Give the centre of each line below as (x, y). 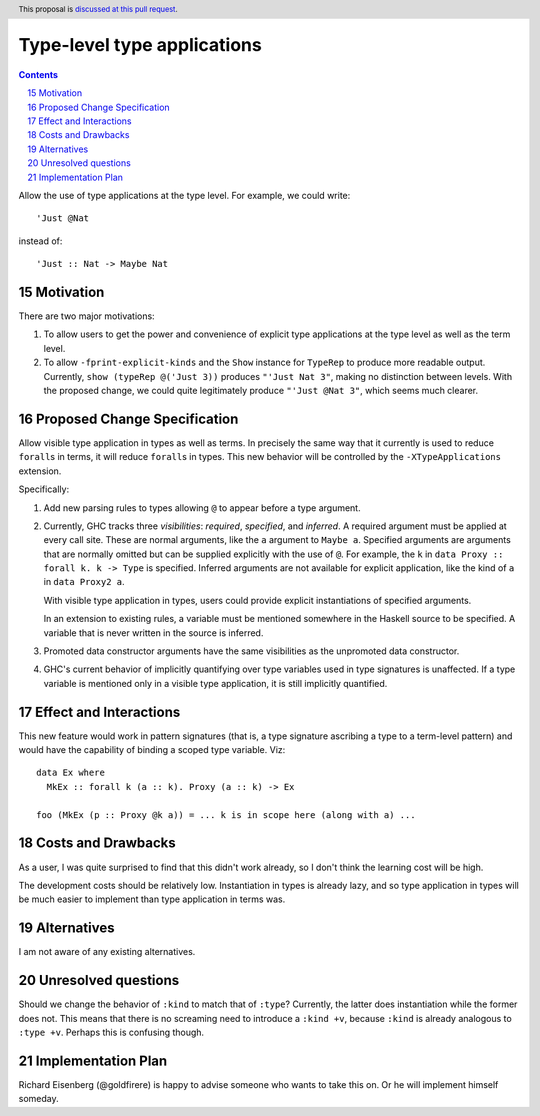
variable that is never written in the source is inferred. (153, 632)
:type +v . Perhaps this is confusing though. (111, 1032)
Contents (38, 74)
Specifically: (44, 489)
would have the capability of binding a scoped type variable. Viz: (152, 750)
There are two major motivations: (86, 316)
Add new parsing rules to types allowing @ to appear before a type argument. (202, 507)
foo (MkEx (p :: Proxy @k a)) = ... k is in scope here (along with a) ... (226, 814)
